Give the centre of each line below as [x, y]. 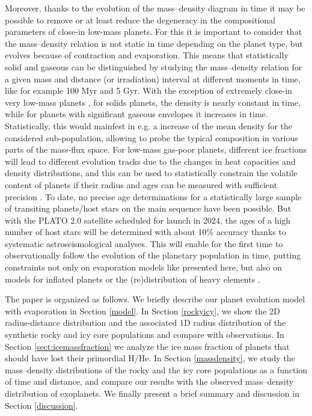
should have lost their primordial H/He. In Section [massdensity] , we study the [150, 358]
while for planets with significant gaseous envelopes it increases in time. [136, 114]
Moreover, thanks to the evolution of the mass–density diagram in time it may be [155, 8]
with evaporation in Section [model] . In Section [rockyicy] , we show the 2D [142, 310]
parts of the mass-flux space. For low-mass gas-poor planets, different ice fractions [156, 149]
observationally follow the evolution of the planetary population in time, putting [153, 255]
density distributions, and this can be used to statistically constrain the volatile [151, 173]
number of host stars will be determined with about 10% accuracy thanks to [145, 232]
